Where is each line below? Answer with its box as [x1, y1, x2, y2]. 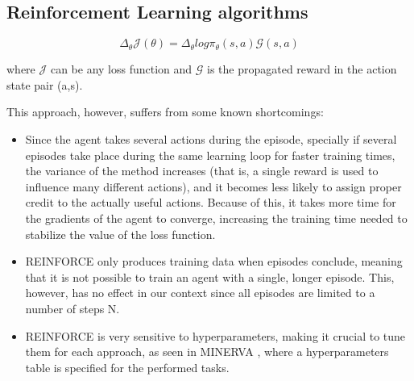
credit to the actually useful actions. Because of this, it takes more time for [25, 194, 396, 211]
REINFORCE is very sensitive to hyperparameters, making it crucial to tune [25, 327, 406, 344]
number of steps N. [25, 299, 120, 316]
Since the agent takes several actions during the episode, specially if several [25, 130, 397, 147]
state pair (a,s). [6, 76, 83, 93]
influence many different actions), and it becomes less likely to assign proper [25, 178, 402, 195]
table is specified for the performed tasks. [25, 358, 230, 375]
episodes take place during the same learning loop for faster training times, [25, 146, 395, 163]
